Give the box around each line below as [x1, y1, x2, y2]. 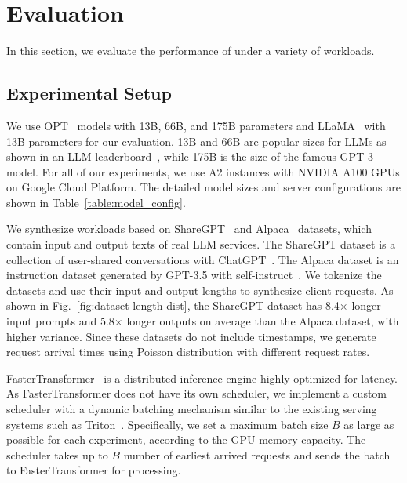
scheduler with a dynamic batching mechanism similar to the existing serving [6, 401, 377, 417]
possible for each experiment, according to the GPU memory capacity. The [6, 431, 366, 448]
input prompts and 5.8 [6, 313, 114, 329]
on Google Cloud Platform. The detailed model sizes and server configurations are [6, 179, 401, 195]
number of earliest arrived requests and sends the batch [123, 446, 391, 463]
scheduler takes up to [6, 446, 108, 463]
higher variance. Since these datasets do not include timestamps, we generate [6, 328, 376, 344]
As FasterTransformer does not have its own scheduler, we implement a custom [6, 385, 387, 401]
